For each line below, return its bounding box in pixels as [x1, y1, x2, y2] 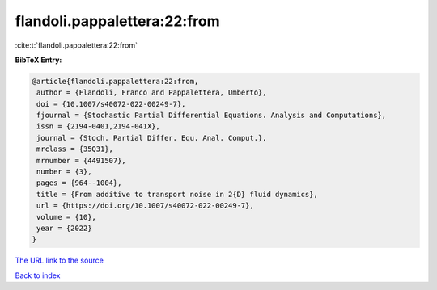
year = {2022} [36, 224, 92, 233]
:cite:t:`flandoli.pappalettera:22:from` [15, 40, 138, 50]
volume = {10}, [36, 212, 97, 221]
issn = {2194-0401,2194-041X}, [36, 122, 161, 131]
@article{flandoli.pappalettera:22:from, [32, 77, 199, 86]
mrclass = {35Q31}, [36, 145, 113, 153]
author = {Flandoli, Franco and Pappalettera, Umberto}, [36, 88, 267, 97]
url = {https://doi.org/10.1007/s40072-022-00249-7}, [36, 201, 254, 210]
